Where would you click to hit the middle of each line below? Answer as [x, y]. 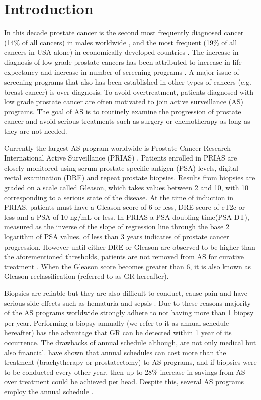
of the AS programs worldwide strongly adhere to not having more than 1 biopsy [129, 313]
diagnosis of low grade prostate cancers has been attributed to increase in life [123, 62]
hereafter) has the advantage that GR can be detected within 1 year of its [118, 332]
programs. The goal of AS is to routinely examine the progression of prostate [123, 111]
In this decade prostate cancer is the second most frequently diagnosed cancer [124, 32]
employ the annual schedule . [49, 391]
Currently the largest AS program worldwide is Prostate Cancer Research [117, 148]
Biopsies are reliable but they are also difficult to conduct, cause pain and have [126, 293]
